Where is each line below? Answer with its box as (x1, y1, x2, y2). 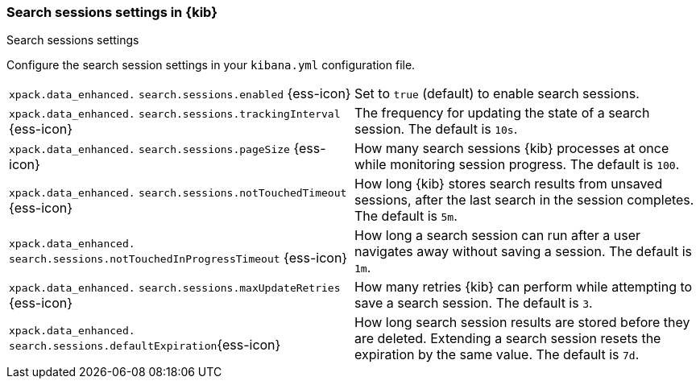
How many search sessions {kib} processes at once (354, 140, 669, 157)
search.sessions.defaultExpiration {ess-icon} (9, 336, 281, 353)
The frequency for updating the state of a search (354, 105, 650, 122)
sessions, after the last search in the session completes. (354, 192, 694, 209)
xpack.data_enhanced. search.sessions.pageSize (9, 143, 290, 156)
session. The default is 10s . (354, 121, 518, 138)
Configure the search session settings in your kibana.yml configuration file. (6, 58, 416, 72)
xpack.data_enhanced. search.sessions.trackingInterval (9, 108, 341, 121)
